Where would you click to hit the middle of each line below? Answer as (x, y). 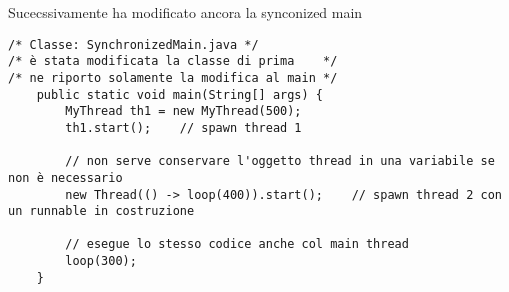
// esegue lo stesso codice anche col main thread (237, 244)
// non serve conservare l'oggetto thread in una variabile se (280, 161)
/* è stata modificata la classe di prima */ (173, 61)
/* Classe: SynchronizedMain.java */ (133, 44)
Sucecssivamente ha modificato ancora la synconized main (185, 12)
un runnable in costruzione (101, 211)
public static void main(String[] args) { (179, 94)
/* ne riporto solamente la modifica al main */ (173, 77)
